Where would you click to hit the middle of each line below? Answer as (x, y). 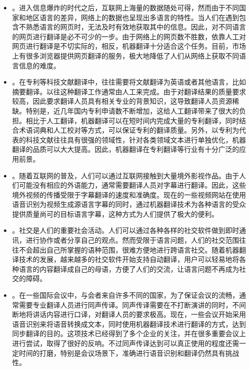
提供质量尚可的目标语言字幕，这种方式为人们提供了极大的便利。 (115, 213)
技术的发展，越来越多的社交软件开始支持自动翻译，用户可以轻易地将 (129, 259)
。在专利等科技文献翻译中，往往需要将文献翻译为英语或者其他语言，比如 (129, 82)
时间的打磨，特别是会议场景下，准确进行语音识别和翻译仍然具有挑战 (129, 353)
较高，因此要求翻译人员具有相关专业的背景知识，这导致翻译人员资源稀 (125, 101)
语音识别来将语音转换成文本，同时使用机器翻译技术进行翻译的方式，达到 (129, 324)
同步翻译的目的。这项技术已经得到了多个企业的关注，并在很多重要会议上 (129, 333)
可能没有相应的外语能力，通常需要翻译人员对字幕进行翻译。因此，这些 (132, 185)
